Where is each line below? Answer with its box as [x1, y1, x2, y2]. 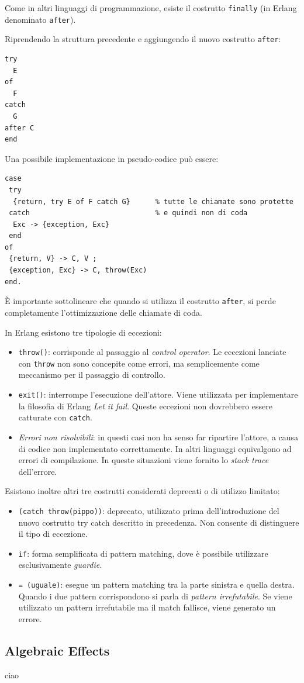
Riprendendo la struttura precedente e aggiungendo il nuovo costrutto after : [5, 33, 281, 45]
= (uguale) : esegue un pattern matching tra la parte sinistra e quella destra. [18, 578, 295, 590]
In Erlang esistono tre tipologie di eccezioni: [5, 326, 162, 338]
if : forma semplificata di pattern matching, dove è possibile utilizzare [18, 547, 268, 559]
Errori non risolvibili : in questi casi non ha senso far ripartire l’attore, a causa [18, 430, 299, 443]
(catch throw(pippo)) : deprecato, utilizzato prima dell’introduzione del [18, 504, 279, 516]
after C [5, 123, 34, 132]
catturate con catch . [18, 411, 92, 423]
